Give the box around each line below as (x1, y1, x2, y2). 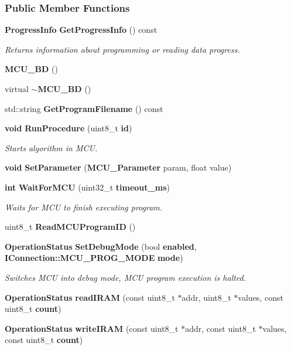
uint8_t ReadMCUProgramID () (5, 220, 136, 233)
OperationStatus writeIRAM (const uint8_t (5, 322, 179, 334)
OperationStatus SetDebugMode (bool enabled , (5, 240, 197, 252)
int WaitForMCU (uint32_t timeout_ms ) (5, 181, 170, 193)
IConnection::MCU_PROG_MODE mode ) (5, 252, 183, 264)
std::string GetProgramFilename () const (5, 102, 163, 114)
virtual (5, 83, 29, 94)
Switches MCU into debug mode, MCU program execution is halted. (5, 271, 247, 283)
